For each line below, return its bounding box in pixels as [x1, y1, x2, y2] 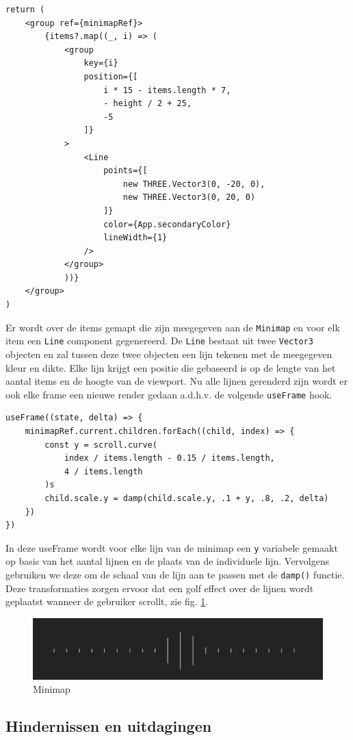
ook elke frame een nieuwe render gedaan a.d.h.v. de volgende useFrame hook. [5, 387, 332, 401]
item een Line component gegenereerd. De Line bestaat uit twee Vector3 [5, 333, 313, 348]
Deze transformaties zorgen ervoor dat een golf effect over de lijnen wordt [5, 580, 314, 595]
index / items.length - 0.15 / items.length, [64, 453, 275, 463]
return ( [5, 5, 45, 14]
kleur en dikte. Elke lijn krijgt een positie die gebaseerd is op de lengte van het [5, 360, 336, 374]
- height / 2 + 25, [103, 99, 192, 109]
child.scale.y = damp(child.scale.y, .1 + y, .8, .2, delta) [44, 493, 329, 503]
